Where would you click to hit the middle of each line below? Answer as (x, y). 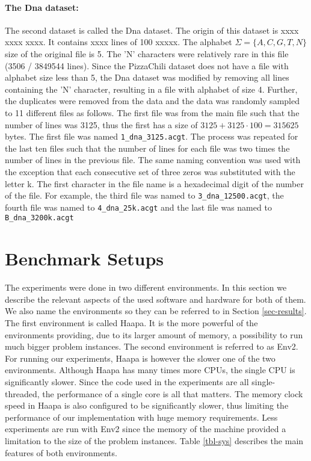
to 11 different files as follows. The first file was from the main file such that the (152, 112)
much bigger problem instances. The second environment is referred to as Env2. (152, 346)
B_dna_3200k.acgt (39, 218)
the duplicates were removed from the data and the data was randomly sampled (152, 101)
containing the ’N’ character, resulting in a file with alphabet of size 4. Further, (151, 89)
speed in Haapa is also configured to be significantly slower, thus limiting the (147, 405)
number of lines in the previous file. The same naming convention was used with (153, 160)
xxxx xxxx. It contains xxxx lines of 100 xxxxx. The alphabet (119, 42)
